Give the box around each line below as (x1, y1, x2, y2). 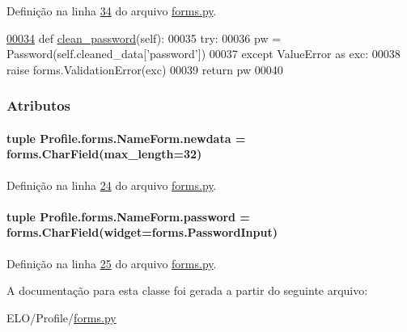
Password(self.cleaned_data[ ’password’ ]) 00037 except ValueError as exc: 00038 (6, 45, 401, 62)
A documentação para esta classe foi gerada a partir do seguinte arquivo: (6, 282, 368, 299)
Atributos (6, 95, 71, 116)
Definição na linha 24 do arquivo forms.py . (6, 176, 217, 193)
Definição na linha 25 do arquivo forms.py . (6, 254, 217, 271)
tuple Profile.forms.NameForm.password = (6, 208, 250, 225)
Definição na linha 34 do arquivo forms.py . (6, 2, 217, 19)
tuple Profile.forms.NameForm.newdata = (6, 129, 246, 146)
